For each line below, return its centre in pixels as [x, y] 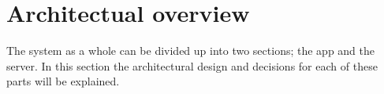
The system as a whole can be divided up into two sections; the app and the [191, 51]
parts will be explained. [63, 81]
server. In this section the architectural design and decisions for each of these [192, 65]
